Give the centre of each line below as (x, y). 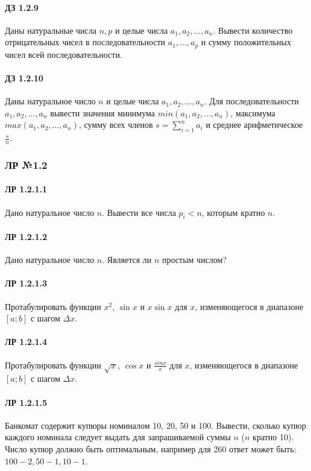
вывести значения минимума (102, 112)
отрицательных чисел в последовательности (85, 42)
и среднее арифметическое (254, 125)
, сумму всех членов (116, 125)
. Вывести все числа (139, 212)
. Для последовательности (251, 101)
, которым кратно (233, 212)
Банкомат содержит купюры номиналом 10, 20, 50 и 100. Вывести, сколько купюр (155, 425)
